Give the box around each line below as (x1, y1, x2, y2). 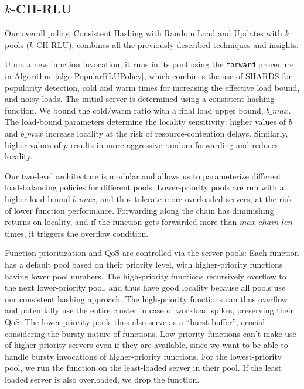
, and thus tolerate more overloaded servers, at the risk (95, 192, 292, 204)
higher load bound (5, 192, 70, 204)
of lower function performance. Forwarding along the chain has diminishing (5, 204, 274, 216)
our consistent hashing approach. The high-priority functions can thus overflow (5, 292, 288, 305)
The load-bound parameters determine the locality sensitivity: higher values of (5, 115, 286, 128)
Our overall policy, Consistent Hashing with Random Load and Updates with (5, 27, 282, 39)
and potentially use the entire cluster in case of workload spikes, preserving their (5, 304, 294, 316)
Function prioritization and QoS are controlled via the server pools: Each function (5, 247, 299, 259)
